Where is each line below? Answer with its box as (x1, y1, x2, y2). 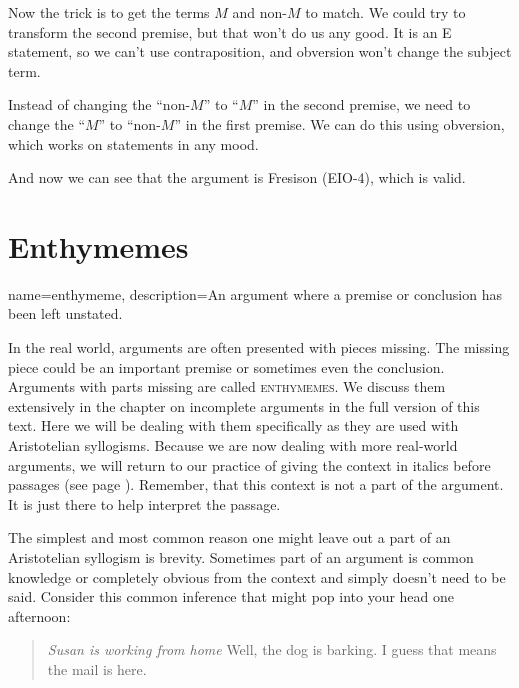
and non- (232, 2, 288, 22)
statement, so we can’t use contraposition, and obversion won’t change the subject (8, 41, 512, 62)
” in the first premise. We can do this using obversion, (174, 113, 505, 134)
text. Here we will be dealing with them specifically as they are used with (8, 415, 459, 436)
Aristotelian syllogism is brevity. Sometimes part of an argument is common (8, 547, 474, 567)
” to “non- (98, 113, 161, 134)
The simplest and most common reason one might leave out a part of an (8, 527, 451, 548)
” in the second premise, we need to (252, 94, 471, 115)
